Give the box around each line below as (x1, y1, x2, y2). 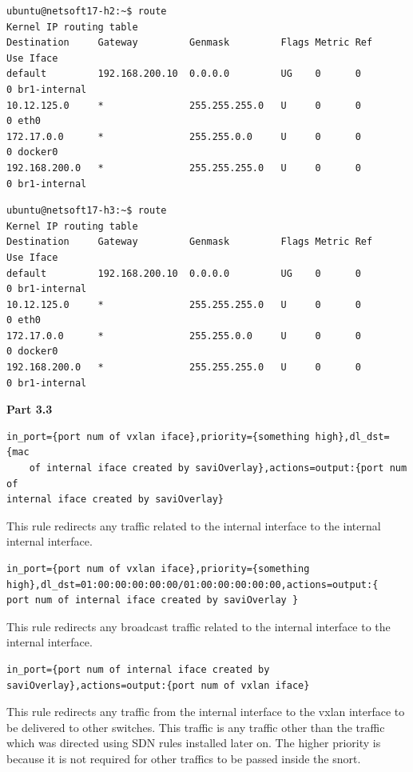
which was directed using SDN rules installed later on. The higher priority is (6, 734, 381, 751)
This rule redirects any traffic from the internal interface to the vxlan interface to (6, 703, 405, 720)
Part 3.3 (6, 401, 53, 418)
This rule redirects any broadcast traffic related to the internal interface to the (6, 618, 391, 634)
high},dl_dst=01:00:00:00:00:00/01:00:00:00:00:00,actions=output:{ (6, 578, 379, 590)
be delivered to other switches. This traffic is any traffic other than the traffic (6, 718, 385, 735)
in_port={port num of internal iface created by (6, 663, 270, 675)
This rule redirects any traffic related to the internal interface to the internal (6, 517, 381, 534)
